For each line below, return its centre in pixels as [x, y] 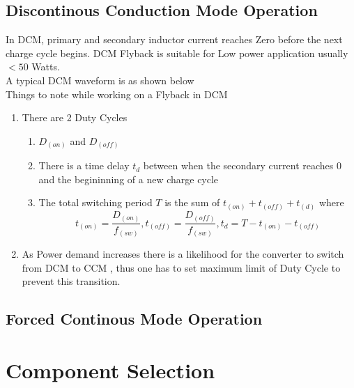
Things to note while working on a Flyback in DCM [117, 94]
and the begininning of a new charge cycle [129, 179]
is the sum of [192, 202]
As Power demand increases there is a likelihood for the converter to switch [183, 254]
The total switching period [95, 202]
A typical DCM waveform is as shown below [100, 80]
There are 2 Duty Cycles [75, 117]
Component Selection [110, 370]
